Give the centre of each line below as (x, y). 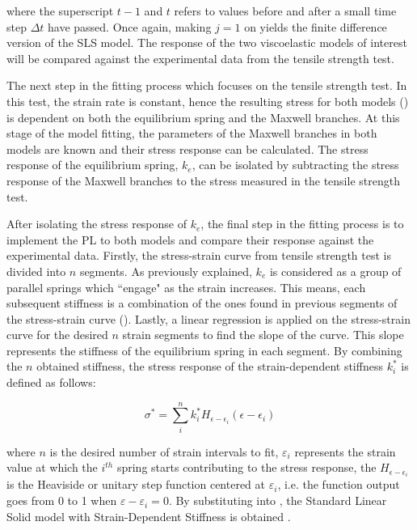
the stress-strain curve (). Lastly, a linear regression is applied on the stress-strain (208, 318)
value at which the (52, 467)
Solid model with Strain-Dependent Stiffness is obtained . (149, 516)
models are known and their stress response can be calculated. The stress (187, 148)
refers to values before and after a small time (285, 11)
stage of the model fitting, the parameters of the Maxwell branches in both (192, 133)
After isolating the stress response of (97, 224)
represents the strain (345, 451)
